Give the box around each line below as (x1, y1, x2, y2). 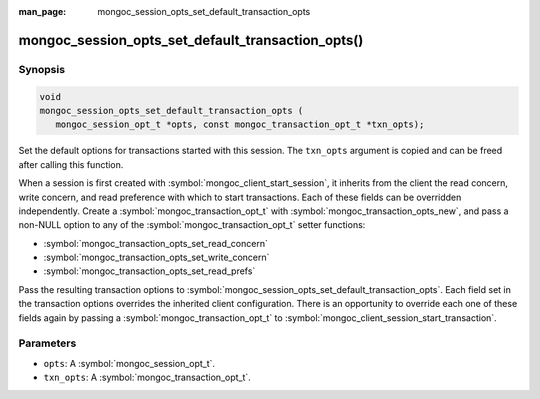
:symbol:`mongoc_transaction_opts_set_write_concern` (43, 251, 270, 264)
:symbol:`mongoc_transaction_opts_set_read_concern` (43, 237, 269, 249)
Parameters (18, 336, 77, 350)
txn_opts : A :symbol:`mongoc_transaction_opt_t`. (43, 371, 252, 384)
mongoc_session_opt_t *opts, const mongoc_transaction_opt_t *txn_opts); (55, 119, 425, 130)
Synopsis (18, 62, 65, 76)
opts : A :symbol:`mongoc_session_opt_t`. (43, 357, 215, 369)
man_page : (18, 6, 67, 17)
